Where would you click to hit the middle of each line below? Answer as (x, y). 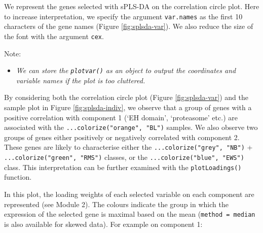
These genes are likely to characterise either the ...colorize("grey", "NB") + (128, 147)
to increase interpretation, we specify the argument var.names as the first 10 (123, 16)
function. (18, 177)
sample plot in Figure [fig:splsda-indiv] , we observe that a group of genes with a (128, 107)
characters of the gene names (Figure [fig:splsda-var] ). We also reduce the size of (129, 26)
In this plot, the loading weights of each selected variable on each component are (129, 194)
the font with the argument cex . (54, 36)
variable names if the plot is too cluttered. (81, 80)
